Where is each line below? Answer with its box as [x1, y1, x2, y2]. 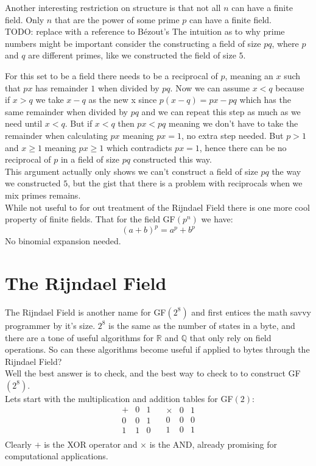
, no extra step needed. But [181, 129, 284, 141]
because [275, 81, 304, 94]
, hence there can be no [199, 141, 287, 154]
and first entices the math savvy [191, 305, 311, 318]
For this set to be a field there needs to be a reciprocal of [5, 69, 218, 82]
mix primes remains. [5, 188, 81, 201]
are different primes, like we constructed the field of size [28, 49, 236, 62]
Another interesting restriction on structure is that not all [5, 1, 221, 13]
